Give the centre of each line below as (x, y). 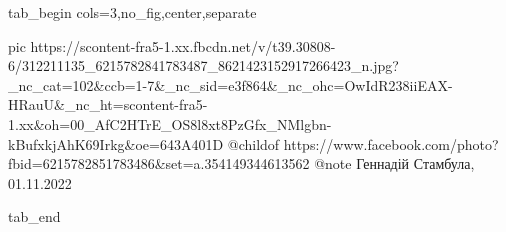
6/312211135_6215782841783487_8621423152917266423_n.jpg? (203, 65)
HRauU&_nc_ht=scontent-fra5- (108, 104)
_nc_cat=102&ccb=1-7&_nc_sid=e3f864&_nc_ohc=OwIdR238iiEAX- (230, 84)
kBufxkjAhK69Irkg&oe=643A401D (116, 143)
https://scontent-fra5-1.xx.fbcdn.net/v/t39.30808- (183, 45)
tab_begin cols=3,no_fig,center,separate (132, 12)
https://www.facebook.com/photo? (391, 143)
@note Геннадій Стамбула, (394, 163)
